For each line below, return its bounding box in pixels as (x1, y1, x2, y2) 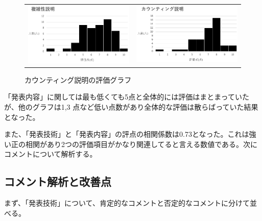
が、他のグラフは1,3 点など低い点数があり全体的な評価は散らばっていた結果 (4, 102, 258, 112)
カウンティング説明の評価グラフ (25, 74, 132, 85)
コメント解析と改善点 (4, 174, 111, 189)
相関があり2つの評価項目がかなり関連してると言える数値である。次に (25, 138, 258, 149)
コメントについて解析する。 (4, 149, 97, 159)
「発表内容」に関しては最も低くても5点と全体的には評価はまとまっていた (4, 91, 249, 102)
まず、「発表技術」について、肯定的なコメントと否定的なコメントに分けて (4, 198, 250, 208)
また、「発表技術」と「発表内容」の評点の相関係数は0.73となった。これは (4, 129, 249, 139)
